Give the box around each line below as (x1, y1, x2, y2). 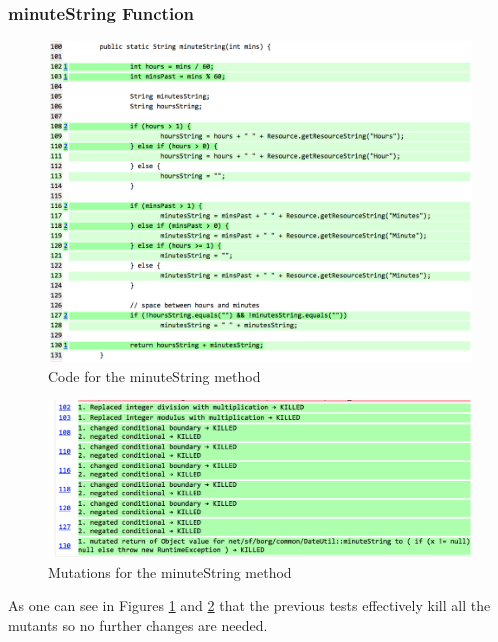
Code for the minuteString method (48, 365, 261, 386)
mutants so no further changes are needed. (8, 614, 268, 635)
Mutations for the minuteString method (48, 561, 292, 582)
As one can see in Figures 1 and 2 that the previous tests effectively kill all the (8, 595, 491, 616)
